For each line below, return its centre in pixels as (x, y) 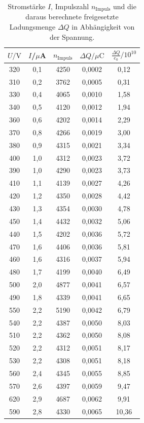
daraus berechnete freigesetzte (72, 17)
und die (125, 6)
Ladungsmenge (32, 27)
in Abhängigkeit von (103, 27)
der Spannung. (72, 36)
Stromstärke (27, 6)
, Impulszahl (70, 6)
